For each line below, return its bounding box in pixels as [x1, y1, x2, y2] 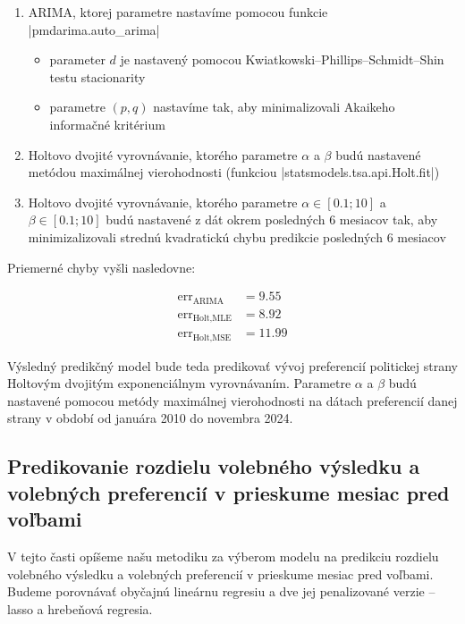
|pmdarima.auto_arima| [28, 20, 160, 38]
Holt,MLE [192, 314, 232, 324]
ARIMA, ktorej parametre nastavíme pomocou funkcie [28, 3, 328, 21]
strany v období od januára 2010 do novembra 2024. [7, 409, 293, 427]
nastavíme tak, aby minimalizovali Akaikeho [153, 97, 395, 116]
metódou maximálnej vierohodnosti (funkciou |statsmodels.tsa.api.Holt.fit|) [28, 163, 440, 181]
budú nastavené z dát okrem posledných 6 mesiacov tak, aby [106, 210, 438, 229]
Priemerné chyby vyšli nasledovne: [7, 257, 196, 276]
